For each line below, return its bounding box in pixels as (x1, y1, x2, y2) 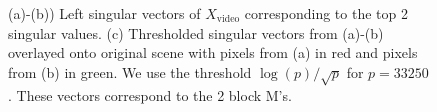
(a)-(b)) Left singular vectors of (8, 3, 201, 23)
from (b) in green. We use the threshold (8, 61, 252, 82)
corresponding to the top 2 (244, 3, 408, 23)
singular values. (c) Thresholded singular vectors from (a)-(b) (8, 22, 384, 43)
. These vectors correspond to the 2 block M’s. (8, 84, 292, 105)
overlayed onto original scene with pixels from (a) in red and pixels (8, 42, 418, 63)
